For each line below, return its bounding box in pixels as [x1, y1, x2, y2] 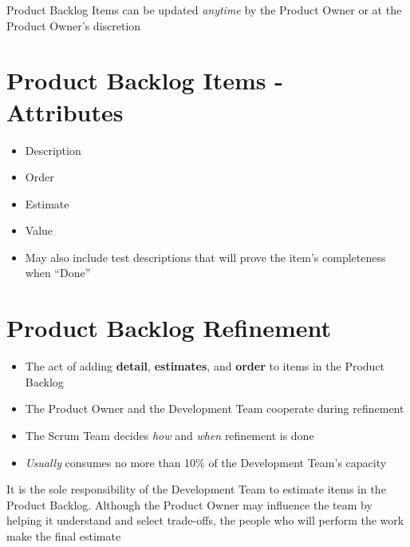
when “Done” [25, 264, 91, 281]
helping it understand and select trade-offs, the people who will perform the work [6, 512, 404, 529]
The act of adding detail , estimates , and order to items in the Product [25, 358, 385, 375]
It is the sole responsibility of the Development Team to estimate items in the [6, 481, 386, 497]
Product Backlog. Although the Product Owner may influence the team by [6, 496, 373, 513]
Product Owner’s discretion [6, 17, 141, 34]
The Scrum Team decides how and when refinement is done [25, 426, 314, 443]
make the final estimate [6, 527, 121, 544]
